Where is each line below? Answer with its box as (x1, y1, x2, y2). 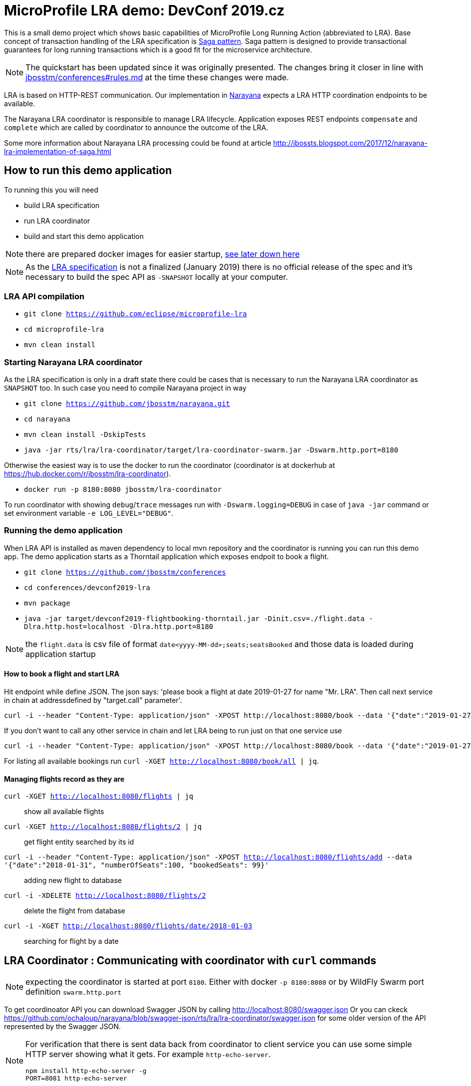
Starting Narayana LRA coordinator (4, 357, 143, 367)
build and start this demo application (24, 231, 144, 240)
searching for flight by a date (24, 937, 119, 946)
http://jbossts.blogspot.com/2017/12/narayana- (273, 138, 428, 147)
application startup (25, 649, 96, 659)
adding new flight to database (24, 876, 122, 885)
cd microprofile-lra (24, 325, 104, 334)
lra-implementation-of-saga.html (4, 147, 111, 156)
